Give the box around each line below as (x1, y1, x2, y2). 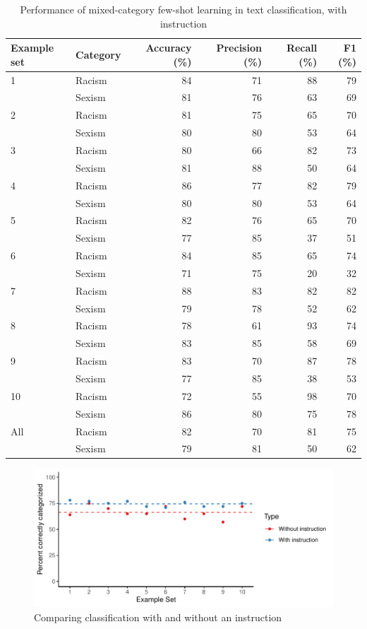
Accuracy (145, 40, 192, 55)
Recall (286, 40, 318, 55)
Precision (216, 40, 262, 55)
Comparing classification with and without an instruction (34, 609, 282, 624)
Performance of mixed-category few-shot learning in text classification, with (20, 2, 347, 16)
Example (11, 40, 54, 55)
